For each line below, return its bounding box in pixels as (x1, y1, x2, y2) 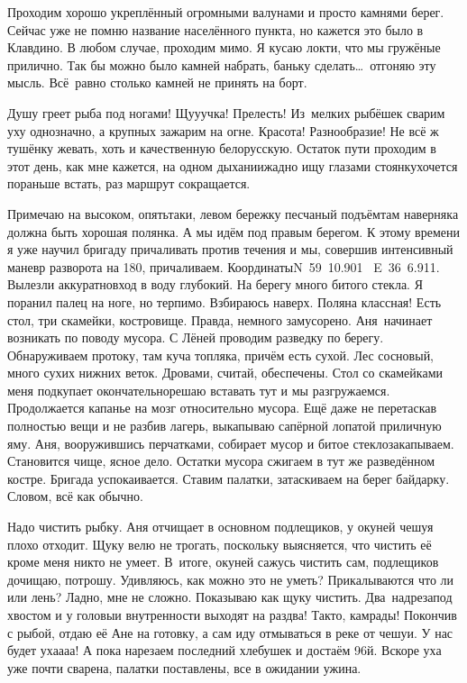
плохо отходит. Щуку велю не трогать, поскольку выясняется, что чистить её (7, 534, 432, 553)
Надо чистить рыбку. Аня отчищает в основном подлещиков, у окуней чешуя (7, 517, 434, 536)
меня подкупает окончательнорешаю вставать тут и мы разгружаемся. (7, 380, 390, 399)
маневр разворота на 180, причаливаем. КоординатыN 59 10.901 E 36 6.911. (7, 257, 440, 276)
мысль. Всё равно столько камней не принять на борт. (7, 73, 307, 92)
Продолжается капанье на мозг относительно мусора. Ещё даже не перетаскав (7, 398, 437, 417)
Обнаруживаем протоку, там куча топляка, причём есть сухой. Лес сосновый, (7, 345, 435, 364)
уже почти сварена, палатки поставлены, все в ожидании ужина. (7, 658, 362, 677)
